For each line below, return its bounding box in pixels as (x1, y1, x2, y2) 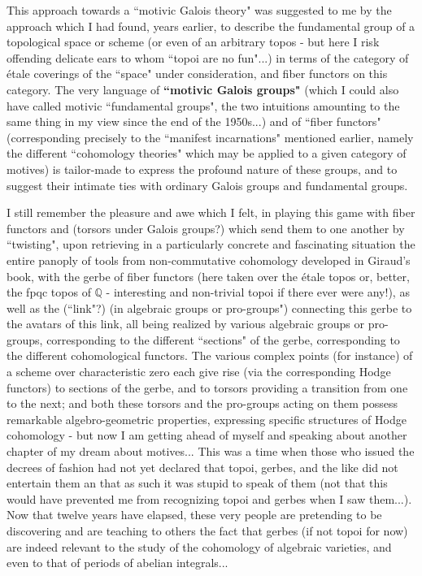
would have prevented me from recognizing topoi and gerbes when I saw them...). (7, 490, 412, 507)
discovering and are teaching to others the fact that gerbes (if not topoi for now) (7, 522, 408, 539)
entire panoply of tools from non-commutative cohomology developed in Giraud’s (7, 251, 411, 268)
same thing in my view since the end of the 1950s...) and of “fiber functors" (7, 113, 381, 130)
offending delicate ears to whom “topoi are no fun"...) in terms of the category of (7, 49, 409, 66)
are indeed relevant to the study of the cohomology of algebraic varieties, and (7, 538, 392, 555)
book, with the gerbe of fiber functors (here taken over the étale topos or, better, (7, 267, 410, 284)
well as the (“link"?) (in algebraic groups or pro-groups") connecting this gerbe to (7, 299, 412, 316)
